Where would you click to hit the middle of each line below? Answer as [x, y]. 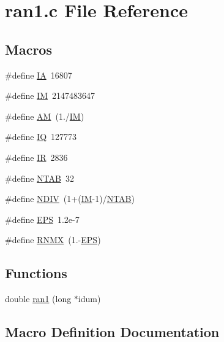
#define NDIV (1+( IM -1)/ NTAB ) [70, 199]
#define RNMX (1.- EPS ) [53, 240]
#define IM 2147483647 [50, 95]
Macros [28, 49]
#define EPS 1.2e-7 [42, 219]
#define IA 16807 [39, 75]
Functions [36, 273]
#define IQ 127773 [41, 137]
